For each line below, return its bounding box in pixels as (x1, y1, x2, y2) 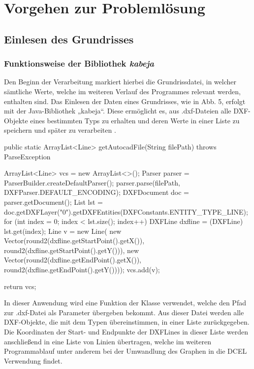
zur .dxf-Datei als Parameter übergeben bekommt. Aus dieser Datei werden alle (4, 307, 244, 317)
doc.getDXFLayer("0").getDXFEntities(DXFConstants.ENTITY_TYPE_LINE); (4, 206, 248, 217)
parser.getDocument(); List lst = (4, 196, 103, 207)
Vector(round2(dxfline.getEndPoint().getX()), (4, 255, 141, 265)
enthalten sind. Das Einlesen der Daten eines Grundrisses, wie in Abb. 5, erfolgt (4, 96, 246, 106)
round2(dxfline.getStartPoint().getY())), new (4, 245, 139, 255)
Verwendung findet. (4, 355, 63, 366)
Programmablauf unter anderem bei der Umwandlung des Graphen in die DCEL (4, 346, 247, 356)
